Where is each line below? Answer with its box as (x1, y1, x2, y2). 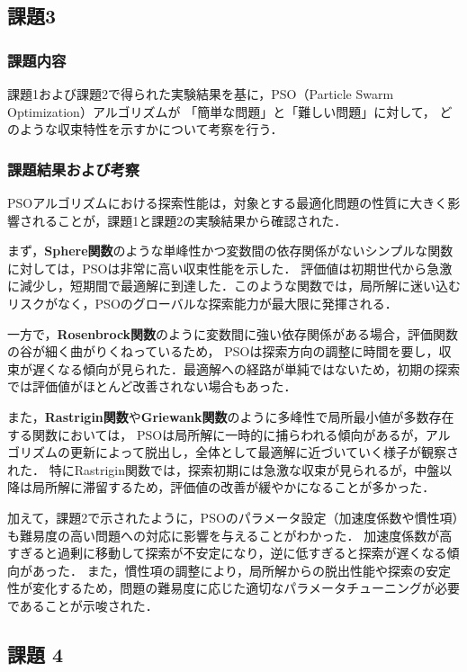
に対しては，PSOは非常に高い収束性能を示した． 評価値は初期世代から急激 (7, 258, 453, 277)
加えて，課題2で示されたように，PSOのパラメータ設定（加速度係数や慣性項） (7, 507, 459, 526)
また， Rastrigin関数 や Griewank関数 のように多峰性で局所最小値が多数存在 (7, 407, 454, 426)
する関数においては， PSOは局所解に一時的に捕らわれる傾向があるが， (7, 425, 426, 444)
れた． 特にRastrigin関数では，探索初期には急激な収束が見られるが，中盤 (7, 460, 440, 479)
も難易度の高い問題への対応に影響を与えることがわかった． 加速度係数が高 (7, 525, 453, 544)
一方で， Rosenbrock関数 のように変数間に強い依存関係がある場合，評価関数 (7, 324, 459, 343)
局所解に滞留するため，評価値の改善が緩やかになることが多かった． (31, 478, 436, 497)
